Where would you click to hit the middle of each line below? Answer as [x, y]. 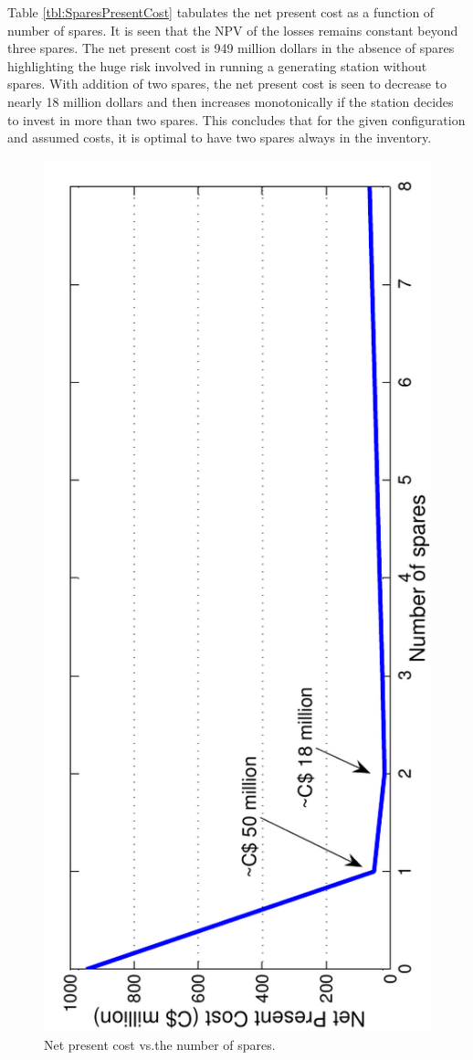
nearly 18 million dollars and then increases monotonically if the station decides [231, 101]
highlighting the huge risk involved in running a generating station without [217, 65]
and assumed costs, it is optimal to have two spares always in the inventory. [220, 138]
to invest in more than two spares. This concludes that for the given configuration [236, 119]
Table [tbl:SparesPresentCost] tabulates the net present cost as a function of [221, 12]
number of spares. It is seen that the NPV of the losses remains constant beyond [233, 30]
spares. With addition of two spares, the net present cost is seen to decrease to [227, 84]
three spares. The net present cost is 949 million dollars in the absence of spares [231, 48]
